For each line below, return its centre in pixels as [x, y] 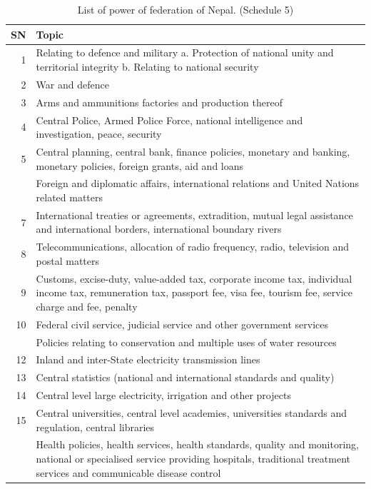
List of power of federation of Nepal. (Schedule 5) [185, 9]
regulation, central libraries [95, 427]
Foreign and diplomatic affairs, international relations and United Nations [198, 183]
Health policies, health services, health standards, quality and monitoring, [197, 444]
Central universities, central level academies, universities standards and [192, 413]
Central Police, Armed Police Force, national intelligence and [169, 120]
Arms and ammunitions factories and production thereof [159, 102]
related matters [70, 197]
